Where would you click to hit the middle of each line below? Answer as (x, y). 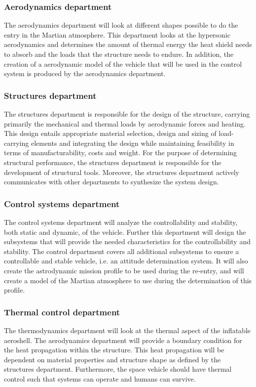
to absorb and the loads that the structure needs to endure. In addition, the (119, 54)
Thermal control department (62, 312)
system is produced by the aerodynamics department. (85, 73)
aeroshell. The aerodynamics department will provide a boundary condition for (123, 340)
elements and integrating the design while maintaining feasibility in (132, 143)
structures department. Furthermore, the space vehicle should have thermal (118, 369)
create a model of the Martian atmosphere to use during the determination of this (128, 280)
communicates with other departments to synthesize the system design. (111, 182)
